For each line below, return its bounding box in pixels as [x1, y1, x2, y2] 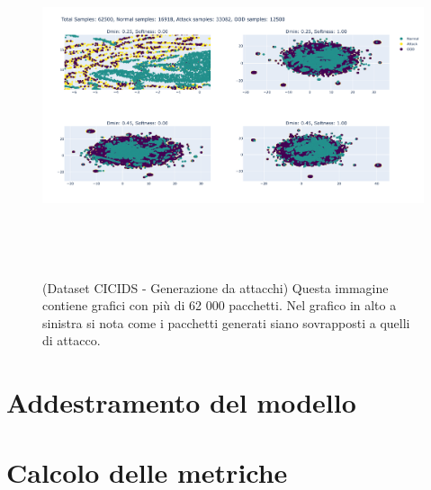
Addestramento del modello [6, 384, 356, 421]
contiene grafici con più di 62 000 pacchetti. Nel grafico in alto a [42, 296, 397, 315]
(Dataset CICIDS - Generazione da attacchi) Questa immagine [42, 278, 389, 297]
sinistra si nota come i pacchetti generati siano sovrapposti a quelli [42, 313, 410, 332]
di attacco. [42, 331, 101, 350]
